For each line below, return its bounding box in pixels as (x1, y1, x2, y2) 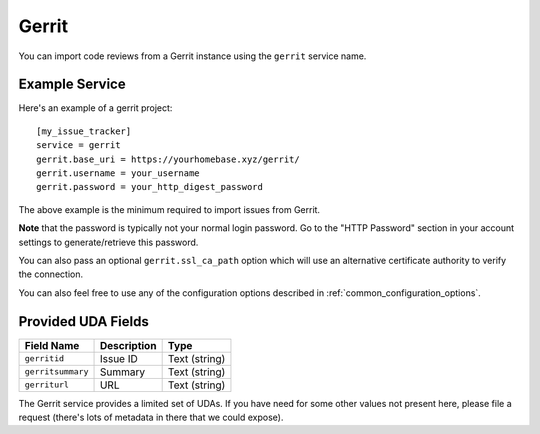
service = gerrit (36, 140, 121, 151)
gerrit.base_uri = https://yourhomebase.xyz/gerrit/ (36, 153, 300, 165)
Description (99, 338, 157, 352)
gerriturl (24, 380, 70, 390)
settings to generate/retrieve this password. (18, 236, 199, 248)
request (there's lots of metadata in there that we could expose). (18, 411, 284, 424)
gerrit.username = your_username (36, 168, 200, 179)
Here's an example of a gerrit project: (18, 102, 173, 114)
